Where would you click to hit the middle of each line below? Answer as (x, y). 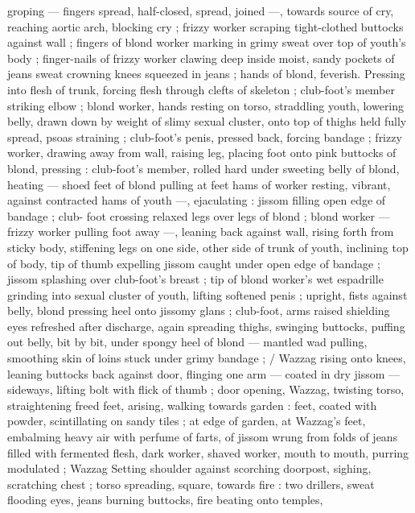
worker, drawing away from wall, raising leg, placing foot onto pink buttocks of (202, 153)
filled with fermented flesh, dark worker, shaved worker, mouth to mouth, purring (208, 452)
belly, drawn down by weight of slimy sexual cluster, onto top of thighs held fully (207, 121)
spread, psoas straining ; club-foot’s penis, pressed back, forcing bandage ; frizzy (205, 137)
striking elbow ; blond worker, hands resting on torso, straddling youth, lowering (206, 105)
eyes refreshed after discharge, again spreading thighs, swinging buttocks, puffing (206, 326)
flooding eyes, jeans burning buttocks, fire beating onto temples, (165, 500)
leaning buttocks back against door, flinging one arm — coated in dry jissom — (204, 373)
